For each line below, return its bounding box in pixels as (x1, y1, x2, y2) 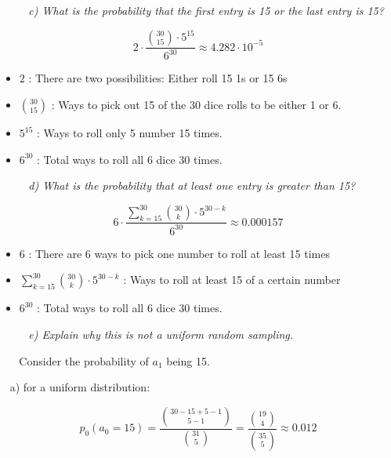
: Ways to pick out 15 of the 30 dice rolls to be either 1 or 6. (51, 96, 342, 113)
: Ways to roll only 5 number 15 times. (37, 125, 223, 141)
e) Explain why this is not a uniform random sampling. (28, 325, 294, 342)
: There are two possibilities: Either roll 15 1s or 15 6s (28, 70, 288, 86)
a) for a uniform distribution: (9, 379, 150, 395)
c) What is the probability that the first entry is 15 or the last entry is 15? (28, 2, 384, 18)
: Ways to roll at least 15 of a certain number (123, 271, 341, 288)
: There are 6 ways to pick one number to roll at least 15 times (28, 245, 330, 261)
